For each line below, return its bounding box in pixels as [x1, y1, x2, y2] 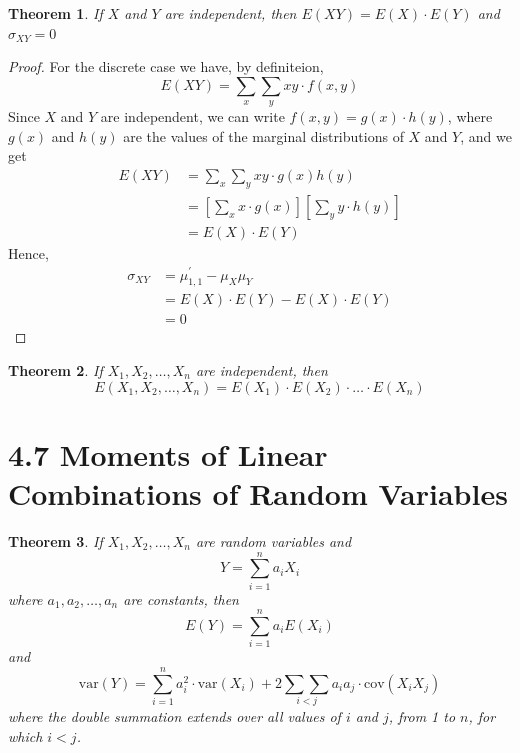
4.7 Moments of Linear [8, 433, 328, 474]
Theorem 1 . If [8, 3, 103, 23]
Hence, [8, 242, 49, 263]
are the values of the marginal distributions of [123, 125, 404, 146]
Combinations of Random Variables [8, 472, 508, 513]
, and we [460, 125, 512, 146]
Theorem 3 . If [8, 530, 103, 551]
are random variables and [195, 530, 352, 551]
